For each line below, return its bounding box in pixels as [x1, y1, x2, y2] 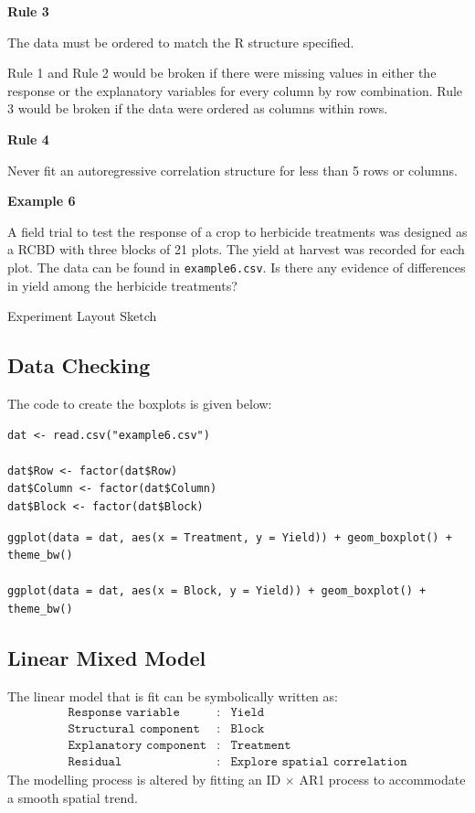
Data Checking [7, 351, 151, 380]
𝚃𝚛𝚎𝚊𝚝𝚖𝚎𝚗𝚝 [230, 739, 291, 753]
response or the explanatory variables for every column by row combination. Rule [7, 80, 463, 100]
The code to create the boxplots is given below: [7, 393, 272, 412]
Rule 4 [7, 129, 49, 148]
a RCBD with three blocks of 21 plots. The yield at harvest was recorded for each [7, 240, 465, 259]
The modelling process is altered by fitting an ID [7, 770, 281, 789]
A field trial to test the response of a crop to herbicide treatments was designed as [7, 221, 468, 241]
